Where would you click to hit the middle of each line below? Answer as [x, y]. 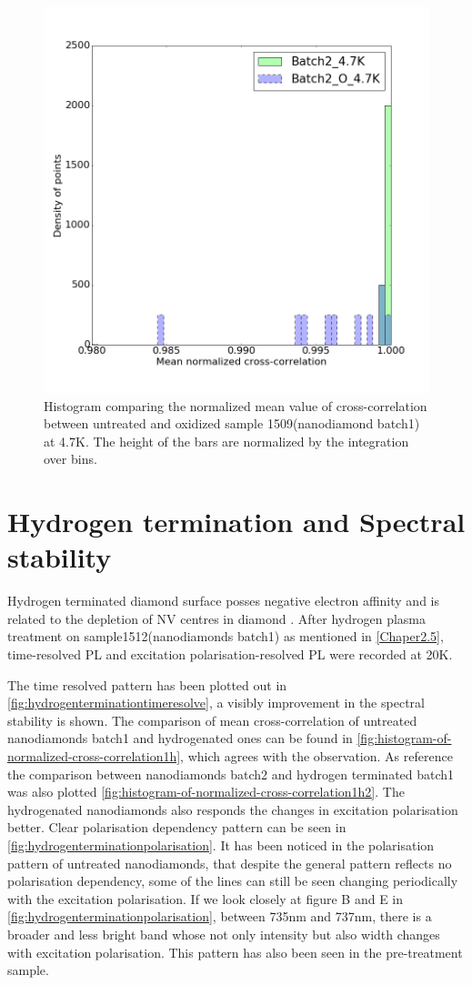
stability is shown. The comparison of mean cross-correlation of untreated [212, 720]
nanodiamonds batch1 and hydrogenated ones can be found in [180, 738]
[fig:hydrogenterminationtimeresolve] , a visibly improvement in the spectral [216, 703]
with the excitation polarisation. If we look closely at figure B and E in [206, 898]
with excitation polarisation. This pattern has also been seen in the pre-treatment [235, 952]
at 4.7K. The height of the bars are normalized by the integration [226, 441]
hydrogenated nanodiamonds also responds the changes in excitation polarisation [233, 809]
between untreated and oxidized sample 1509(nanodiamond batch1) [232, 423]
